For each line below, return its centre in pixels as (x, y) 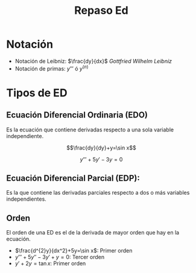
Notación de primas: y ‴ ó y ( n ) (52, 68)
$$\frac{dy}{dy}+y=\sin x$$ (101, 148)
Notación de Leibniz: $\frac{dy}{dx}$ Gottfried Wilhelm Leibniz (93, 61)
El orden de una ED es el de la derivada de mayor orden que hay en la (93, 233)
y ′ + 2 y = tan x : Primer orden (50, 263)
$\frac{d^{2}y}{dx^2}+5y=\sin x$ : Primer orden (74, 251)
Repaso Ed (101, 11)
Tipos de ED (37, 93)
